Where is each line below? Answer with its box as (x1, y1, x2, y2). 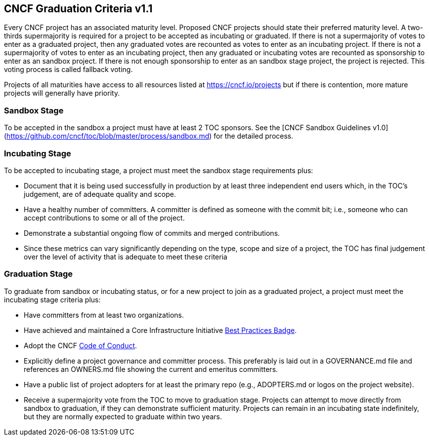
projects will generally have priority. (4, 89, 120, 98)
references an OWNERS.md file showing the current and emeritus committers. (24, 365, 278, 373)
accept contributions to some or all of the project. (24, 213, 185, 222)
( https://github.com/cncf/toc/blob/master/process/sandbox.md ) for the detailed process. (4, 132, 294, 141)
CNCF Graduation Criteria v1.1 (4, 2, 153, 15)
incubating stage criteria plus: (4, 295, 101, 304)
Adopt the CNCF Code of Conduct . (24, 341, 137, 350)
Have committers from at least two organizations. (24, 310, 184, 319)
